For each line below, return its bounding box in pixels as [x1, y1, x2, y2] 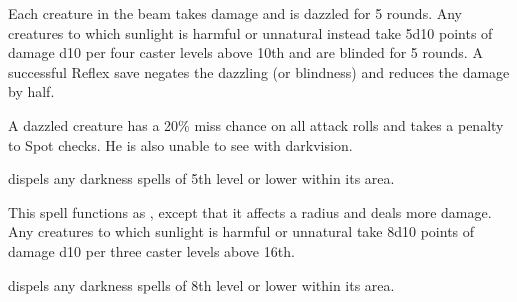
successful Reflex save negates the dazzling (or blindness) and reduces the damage [8, 61, 510, 82]
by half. [8, 81, 55, 102]
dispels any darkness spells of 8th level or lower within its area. [8, 274, 395, 295]
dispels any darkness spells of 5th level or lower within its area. [8, 168, 395, 189]
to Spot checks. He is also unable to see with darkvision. [8, 134, 353, 155]
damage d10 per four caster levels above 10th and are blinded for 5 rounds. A [8, 42, 483, 63]
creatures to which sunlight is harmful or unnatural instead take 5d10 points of [8, 22, 493, 43]
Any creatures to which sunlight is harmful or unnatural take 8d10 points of [8, 221, 475, 242]
